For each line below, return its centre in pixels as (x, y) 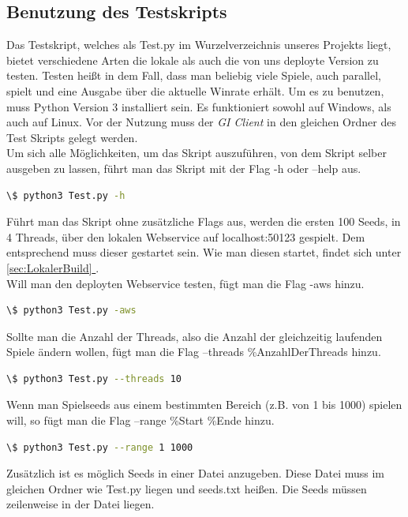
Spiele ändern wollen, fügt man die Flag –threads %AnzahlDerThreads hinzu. (194, 352)
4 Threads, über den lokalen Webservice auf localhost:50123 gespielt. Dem (186, 236)
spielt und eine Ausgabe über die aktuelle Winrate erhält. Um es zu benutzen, (195, 90)
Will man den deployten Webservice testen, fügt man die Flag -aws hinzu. (185, 283)
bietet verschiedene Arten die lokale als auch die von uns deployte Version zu (193, 60)
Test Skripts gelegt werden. (72, 137)
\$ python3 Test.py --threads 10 (94, 378)
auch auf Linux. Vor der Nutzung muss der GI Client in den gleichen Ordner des (201, 122)
